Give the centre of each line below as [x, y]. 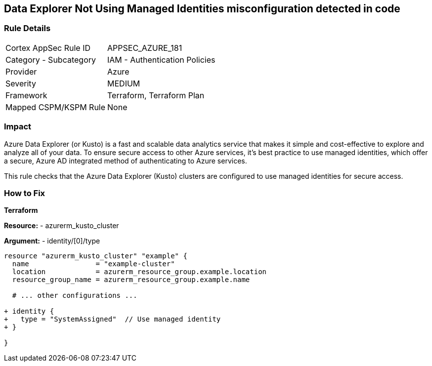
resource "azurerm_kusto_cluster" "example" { [96, 256]
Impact [18, 127]
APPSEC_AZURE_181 [145, 48]
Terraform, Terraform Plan [156, 95]
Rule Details [27, 28]
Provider [21, 71]
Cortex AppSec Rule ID [48, 48]
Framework [26, 95]
